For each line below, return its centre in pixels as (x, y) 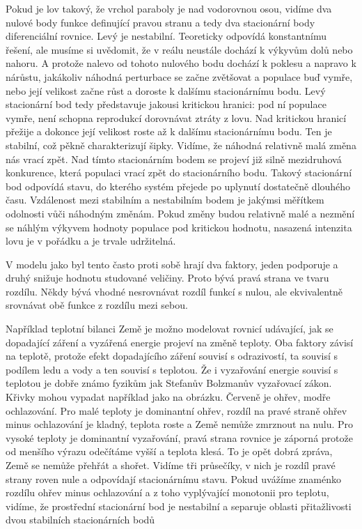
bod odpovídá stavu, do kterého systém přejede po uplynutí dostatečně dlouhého (178, 186)
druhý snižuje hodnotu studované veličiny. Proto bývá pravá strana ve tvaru (167, 278)
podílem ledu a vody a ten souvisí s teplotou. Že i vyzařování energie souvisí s (172, 369)
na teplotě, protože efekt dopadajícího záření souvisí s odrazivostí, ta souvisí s (172, 356)
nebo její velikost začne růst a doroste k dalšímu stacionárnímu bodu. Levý (166, 90)
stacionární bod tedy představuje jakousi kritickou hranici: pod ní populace (166, 104)
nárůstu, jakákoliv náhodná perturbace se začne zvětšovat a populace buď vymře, (179, 76)
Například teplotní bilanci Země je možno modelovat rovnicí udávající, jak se (170, 329)
